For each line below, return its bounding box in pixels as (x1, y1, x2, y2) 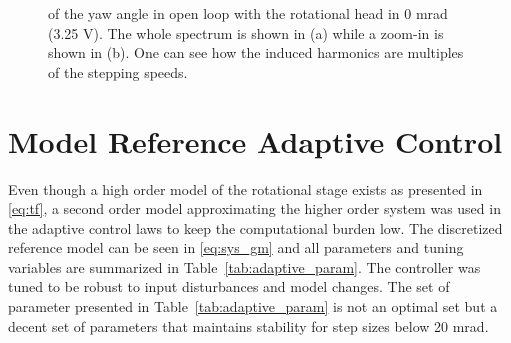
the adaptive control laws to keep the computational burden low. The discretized (8, 217, 503, 238)
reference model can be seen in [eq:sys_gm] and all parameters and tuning (8, 237, 464, 258)
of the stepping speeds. (48, 61, 188, 82)
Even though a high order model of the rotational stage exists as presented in (8, 178, 483, 199)
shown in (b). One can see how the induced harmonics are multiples (48, 42, 464, 63)
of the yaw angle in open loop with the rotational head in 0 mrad (48, 3, 448, 23)
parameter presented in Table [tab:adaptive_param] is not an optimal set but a (8, 296, 498, 317)
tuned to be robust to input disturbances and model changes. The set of (8, 276, 450, 297)
